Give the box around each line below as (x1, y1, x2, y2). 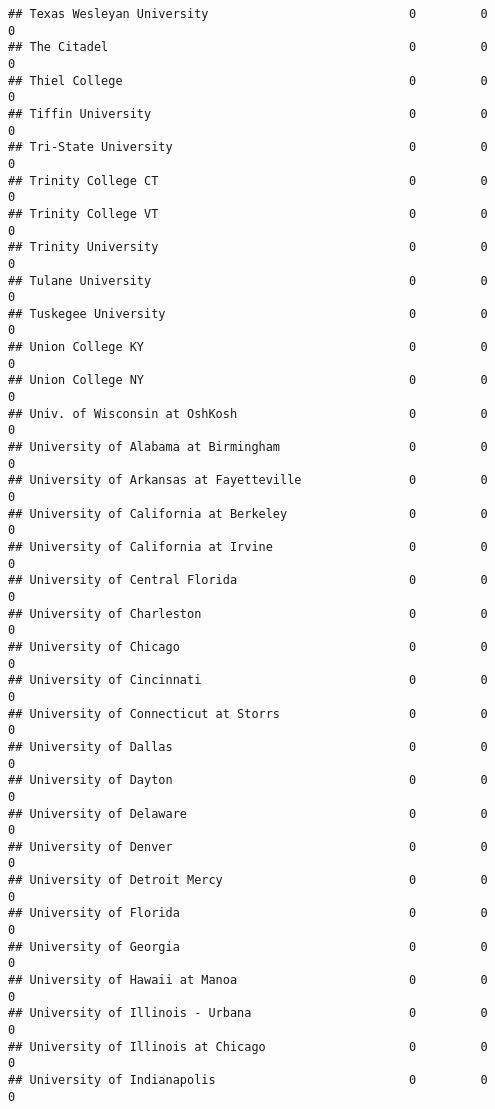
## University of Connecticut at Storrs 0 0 (8, 706, 488, 721)
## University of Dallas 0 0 (8, 739, 488, 754)
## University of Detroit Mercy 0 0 (8, 873, 488, 888)
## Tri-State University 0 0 (8, 140, 488, 155)
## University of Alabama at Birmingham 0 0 (8, 440, 488, 455)
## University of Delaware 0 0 (8, 806, 488, 821)
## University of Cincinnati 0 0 (8, 673, 488, 688)
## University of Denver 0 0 (8, 839, 488, 854)
